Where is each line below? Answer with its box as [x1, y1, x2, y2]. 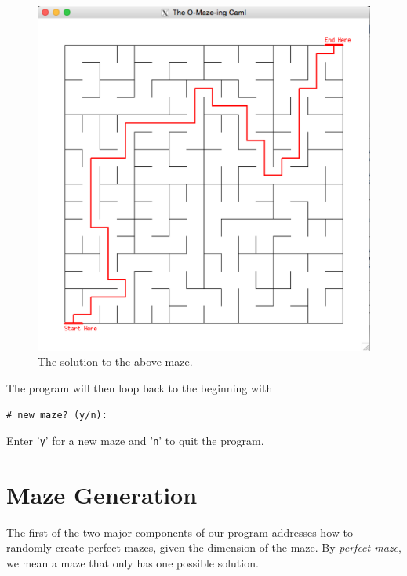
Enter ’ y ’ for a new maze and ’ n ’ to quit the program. [6, 432, 264, 448]
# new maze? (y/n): [6, 410, 107, 421]
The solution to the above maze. [38, 353, 193, 370]
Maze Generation [6, 478, 198, 510]
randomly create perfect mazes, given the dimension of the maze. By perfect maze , [6, 539, 402, 556]
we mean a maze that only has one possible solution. [6, 554, 259, 571]
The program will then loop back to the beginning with [6, 379, 273, 396]
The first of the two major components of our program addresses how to [6, 523, 353, 540]
